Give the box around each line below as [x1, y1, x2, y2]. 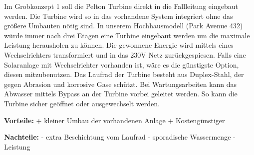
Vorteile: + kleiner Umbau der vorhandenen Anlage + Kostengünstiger [4, 115, 225, 125]
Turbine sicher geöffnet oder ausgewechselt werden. [4, 98, 160, 108]
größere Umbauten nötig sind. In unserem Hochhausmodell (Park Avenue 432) [4, 20, 243, 31]
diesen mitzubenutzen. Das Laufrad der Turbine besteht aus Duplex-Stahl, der [4, 69, 244, 79]
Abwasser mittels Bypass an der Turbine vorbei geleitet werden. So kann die [4, 88, 238, 99]
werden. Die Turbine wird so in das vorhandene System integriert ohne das [4, 10, 233, 21]
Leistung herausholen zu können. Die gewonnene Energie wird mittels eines [4, 40, 234, 50]
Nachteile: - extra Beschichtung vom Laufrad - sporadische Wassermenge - [4, 132, 236, 142]
